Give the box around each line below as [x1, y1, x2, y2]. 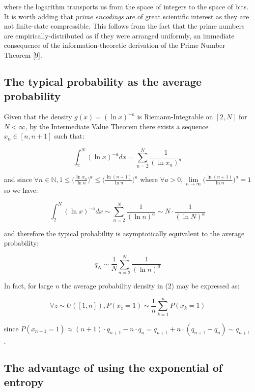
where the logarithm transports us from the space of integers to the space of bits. [4, 1, 249, 11]
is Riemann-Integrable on [137, 111, 213, 122]
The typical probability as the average [4, 73, 202, 89]
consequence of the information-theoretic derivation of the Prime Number [4, 40, 226, 50]
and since [4, 174, 32, 184]
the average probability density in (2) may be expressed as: [61, 281, 240, 291]
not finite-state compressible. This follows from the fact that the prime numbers [4, 21, 245, 31]
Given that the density [4, 111, 72, 122]
